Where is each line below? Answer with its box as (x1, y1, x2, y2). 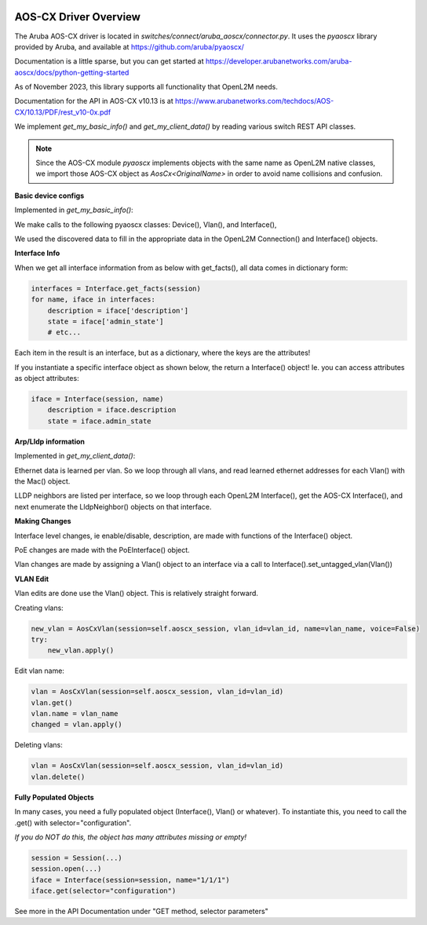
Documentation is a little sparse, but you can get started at (14, 57, 204, 66)
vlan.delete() (31, 772, 86, 781)
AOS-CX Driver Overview (14, 10, 141, 24)
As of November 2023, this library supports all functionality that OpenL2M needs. (14, 82, 278, 92)
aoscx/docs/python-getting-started (14, 68, 130, 77)
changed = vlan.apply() (31, 720, 123, 729)
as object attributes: (14, 374, 79, 383)
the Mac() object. (14, 477, 71, 486)
